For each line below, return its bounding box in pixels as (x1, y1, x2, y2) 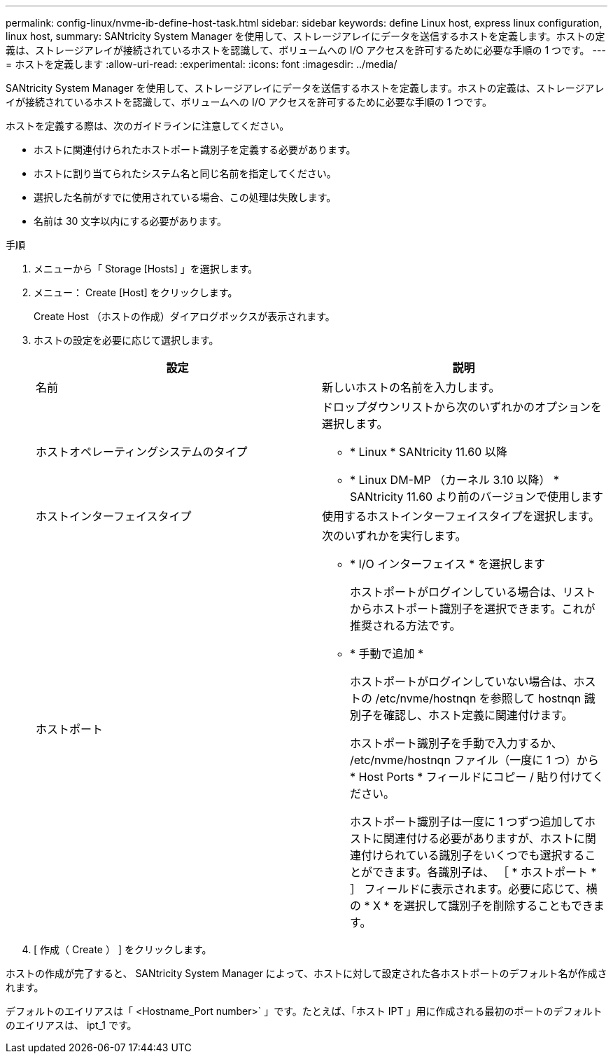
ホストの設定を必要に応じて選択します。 (34, 334, 219, 346)
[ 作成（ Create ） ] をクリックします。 (34, 943, 212, 955)
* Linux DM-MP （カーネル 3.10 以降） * (350, 473, 559, 487)
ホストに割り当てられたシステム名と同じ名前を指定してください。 (34, 167, 337, 179)
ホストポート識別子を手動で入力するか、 (350, 736, 563, 750)
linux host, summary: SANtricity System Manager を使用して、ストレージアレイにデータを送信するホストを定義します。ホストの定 (6, 30, 605, 42)
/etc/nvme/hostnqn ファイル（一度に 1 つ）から (350, 753, 599, 767)
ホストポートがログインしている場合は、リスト (350, 585, 596, 599)
